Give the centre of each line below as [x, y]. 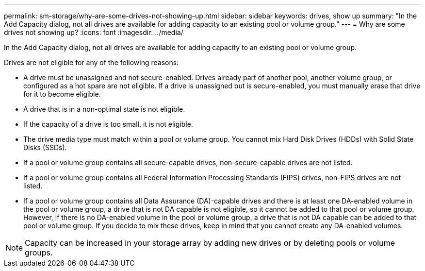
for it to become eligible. [62, 94]
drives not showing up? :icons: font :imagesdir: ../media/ [94, 32]
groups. [39, 253]
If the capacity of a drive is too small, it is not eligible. [108, 124]
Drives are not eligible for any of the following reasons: [91, 62]
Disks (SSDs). [45, 147]
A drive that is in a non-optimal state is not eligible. [104, 109]
